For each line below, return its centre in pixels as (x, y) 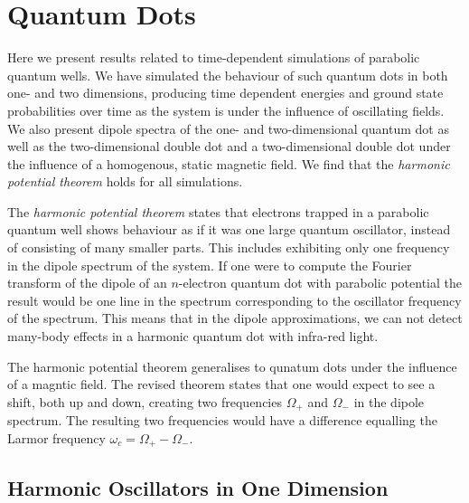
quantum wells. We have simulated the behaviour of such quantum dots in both (228, 75)
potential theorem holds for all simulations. (125, 181)
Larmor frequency (56, 437)
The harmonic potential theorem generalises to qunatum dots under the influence (232, 366)
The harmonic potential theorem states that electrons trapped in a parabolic (218, 211)
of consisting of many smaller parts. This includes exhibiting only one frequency (229, 247)
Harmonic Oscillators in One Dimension (198, 487)
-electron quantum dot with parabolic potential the (320, 283)
